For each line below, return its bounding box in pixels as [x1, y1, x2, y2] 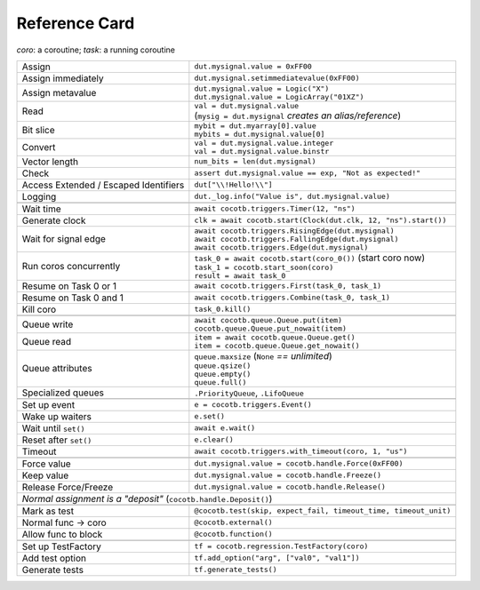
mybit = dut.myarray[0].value [194, 121, 316, 131]
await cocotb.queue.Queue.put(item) [194, 315, 342, 324]
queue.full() [194, 378, 247, 387]
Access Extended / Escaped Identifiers [21, 179, 185, 191]
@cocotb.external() [194, 518, 273, 528]
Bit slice [21, 124, 55, 136]
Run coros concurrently [21, 259, 121, 272]
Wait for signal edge [21, 233, 107, 245]
